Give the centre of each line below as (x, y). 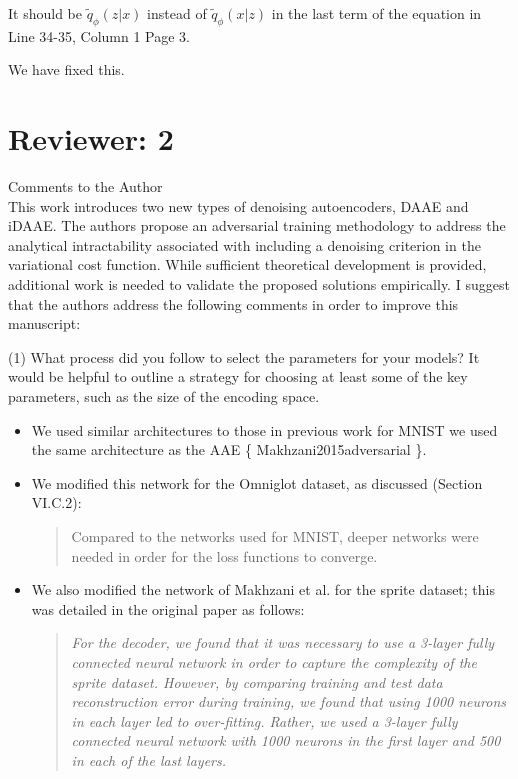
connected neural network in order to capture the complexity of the (274, 661)
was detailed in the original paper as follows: (168, 608)
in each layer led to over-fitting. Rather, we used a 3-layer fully (264, 720)
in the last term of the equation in (376, 13)
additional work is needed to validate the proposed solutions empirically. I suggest (259, 284)
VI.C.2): (56, 502)
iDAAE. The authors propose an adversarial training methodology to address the (257, 225)
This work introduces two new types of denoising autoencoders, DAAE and (238, 205)
